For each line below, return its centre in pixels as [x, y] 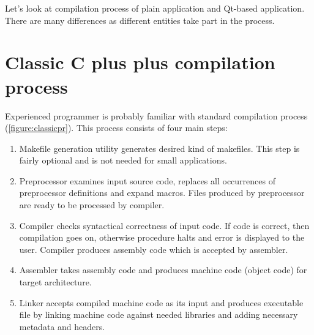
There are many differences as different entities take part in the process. [140, 20]
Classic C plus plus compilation [140, 62]
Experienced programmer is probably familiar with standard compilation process [156, 115]
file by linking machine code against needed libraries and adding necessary [159, 314]
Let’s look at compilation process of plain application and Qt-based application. [155, 8]
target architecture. [55, 282]
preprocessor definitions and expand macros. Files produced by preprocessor [162, 193]
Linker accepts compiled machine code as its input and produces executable [161, 302]
